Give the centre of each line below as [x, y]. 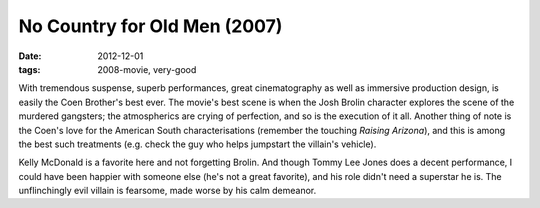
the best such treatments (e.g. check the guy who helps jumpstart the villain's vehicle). [197, 144]
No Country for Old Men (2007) [150, 26]
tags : [29, 69]
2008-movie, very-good [147, 69]
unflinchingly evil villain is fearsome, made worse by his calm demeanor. [167, 191]
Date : [30, 56]
